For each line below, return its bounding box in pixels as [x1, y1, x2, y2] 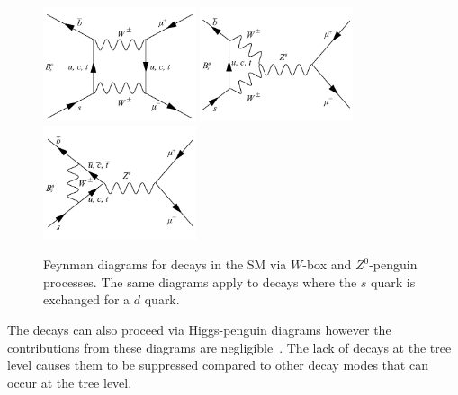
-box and [302, 255, 352, 274]
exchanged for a [43, 290, 130, 309]
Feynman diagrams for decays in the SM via [43, 255, 287, 274]
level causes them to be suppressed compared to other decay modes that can [7, 355, 428, 374]
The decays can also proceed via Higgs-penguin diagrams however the [7, 320, 391, 338]
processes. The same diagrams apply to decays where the [43, 272, 357, 291]
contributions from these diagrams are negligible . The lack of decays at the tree [7, 338, 452, 356]
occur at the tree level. [7, 373, 132, 391]
